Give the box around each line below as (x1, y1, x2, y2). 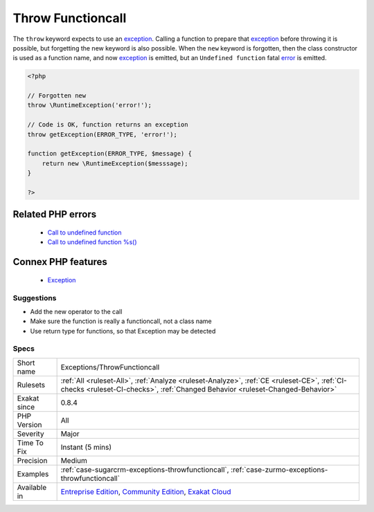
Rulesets (17, 380, 45, 390)
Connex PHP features (12, 256, 107, 268)
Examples (17, 469, 49, 479)
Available (17, 482, 47, 492)
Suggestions (12, 293, 57, 302)
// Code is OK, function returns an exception (27, 121, 188, 129)
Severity (17, 429, 44, 439)
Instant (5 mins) (60, 442, 112, 452)
